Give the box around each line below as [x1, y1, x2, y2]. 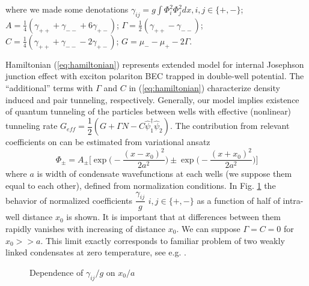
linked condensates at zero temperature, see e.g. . [5, 246, 186, 258]
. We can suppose [176, 222, 240, 234]
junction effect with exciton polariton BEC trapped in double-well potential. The [5, 70, 304, 82]
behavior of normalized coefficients [5, 194, 132, 206]
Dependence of [29, 266, 84, 278]
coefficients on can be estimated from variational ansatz [5, 136, 210, 148]
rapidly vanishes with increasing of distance [5, 222, 166, 234]
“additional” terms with [5, 81, 93, 94]
